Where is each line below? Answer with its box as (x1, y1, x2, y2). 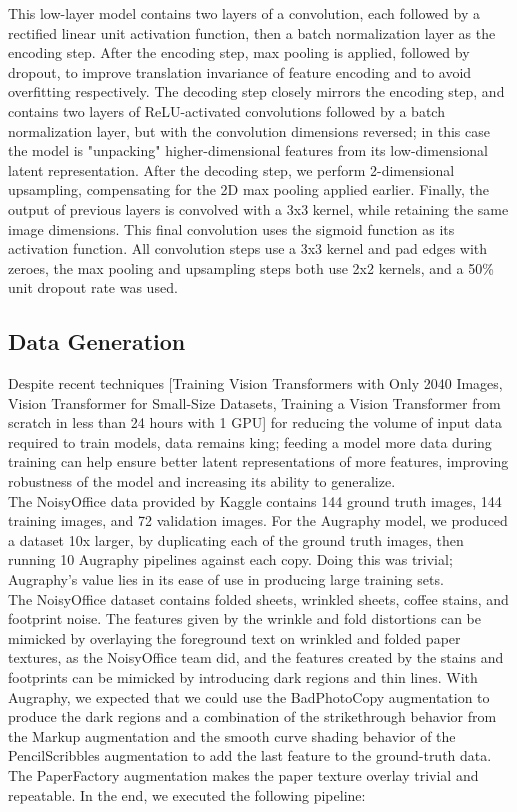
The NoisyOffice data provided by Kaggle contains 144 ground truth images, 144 (8, 490, 502, 511)
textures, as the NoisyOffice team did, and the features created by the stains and (8, 647, 504, 668)
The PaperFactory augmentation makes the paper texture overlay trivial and (8, 764, 479, 785)
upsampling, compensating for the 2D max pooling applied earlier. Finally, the (8, 179, 490, 200)
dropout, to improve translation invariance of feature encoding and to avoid (8, 61, 472, 82)
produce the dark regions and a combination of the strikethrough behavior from (8, 706, 497, 727)
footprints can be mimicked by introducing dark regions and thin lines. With (8, 667, 478, 688)
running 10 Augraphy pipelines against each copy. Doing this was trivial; (8, 549, 453, 570)
